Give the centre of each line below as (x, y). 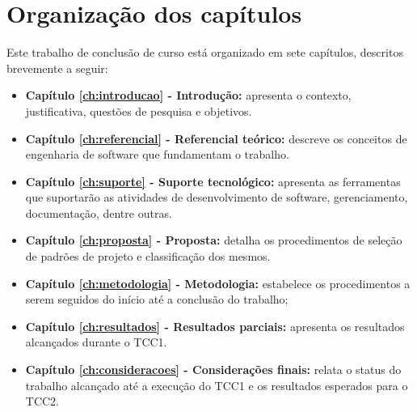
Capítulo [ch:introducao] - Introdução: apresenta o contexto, (188, 95)
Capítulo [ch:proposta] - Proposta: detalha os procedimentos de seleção (214, 240)
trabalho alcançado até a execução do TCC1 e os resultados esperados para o (217, 385)
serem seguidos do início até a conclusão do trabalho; (157, 299)
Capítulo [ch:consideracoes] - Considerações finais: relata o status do (213, 370)
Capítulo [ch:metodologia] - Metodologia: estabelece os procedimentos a (218, 283)
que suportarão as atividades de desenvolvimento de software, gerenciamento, (217, 197)
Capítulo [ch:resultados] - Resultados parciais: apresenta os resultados (215, 326)
